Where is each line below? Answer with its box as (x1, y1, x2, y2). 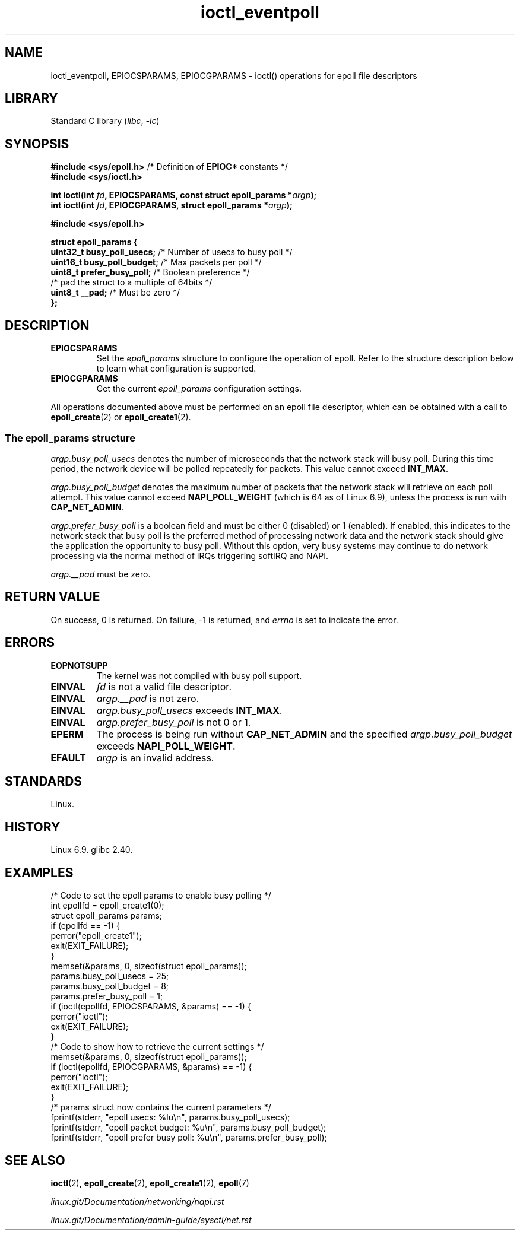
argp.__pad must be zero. (50, 569, 151, 579)
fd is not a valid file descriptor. (96, 680, 232, 693)
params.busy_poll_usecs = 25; (50, 971, 169, 982)
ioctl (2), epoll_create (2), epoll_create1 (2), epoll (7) (50, 1177, 249, 1188)
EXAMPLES (5, 865, 74, 880)
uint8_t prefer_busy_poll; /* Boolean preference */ (50, 267, 250, 278)
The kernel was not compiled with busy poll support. (96, 670, 302, 681)
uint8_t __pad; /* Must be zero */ (50, 287, 180, 298)
